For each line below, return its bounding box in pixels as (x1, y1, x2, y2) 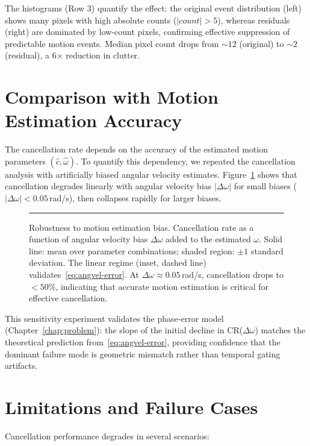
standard (250, 244, 284, 257)
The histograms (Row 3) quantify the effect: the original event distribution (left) (5, 2, 302, 14)
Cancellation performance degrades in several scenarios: (5, 429, 209, 442)
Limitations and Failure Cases (5, 394, 258, 419)
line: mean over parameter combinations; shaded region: (29, 244, 235, 257)
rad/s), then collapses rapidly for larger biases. (49, 192, 222, 204)
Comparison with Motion (5, 84, 219, 109)
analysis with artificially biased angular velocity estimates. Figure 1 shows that (5, 168, 297, 180)
